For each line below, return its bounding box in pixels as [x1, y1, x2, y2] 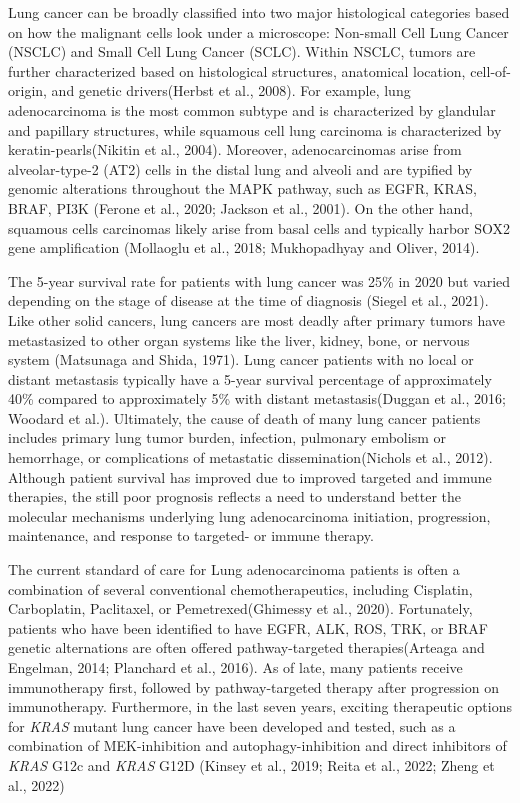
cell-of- [470, 60, 511, 81]
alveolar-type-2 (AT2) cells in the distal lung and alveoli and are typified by [8, 158, 473, 179]
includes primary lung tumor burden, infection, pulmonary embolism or [8, 427, 446, 448]
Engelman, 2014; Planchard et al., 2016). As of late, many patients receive [8, 657, 463, 677]
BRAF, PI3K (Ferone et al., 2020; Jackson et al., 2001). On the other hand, [8, 197, 473, 218]
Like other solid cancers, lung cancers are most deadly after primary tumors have [8, 309, 506, 330]
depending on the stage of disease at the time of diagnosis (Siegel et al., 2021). [8, 290, 489, 311]
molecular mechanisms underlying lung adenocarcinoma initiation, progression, [8, 505, 491, 526]
